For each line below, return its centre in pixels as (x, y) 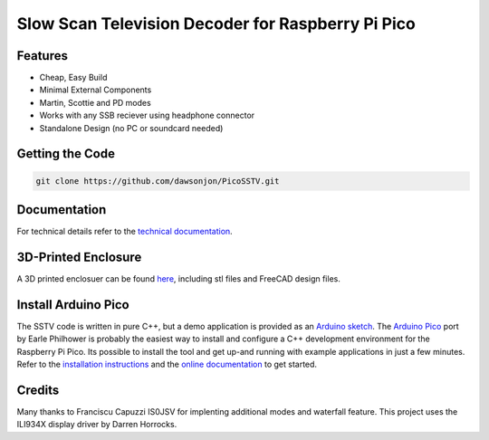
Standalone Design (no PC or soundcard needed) (131, 128)
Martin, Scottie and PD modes (95, 102)
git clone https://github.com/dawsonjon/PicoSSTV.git (158, 181)
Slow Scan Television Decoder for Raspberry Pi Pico (216, 24)
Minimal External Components (96, 90)
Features (42, 56)
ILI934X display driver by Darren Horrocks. (97, 425)
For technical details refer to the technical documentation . (125, 232)
